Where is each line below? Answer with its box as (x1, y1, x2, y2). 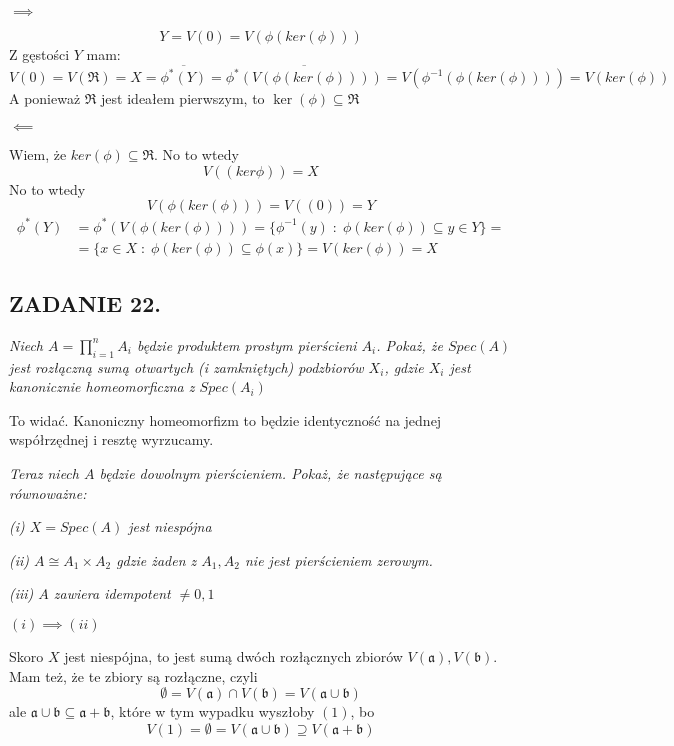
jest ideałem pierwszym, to (101, 88, 265, 109)
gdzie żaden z (116, 549, 197, 570)
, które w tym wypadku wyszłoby (110, 701, 315, 722)
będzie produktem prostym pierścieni (136, 334, 357, 355)
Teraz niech (9, 463, 79, 484)
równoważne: (9, 482, 87, 503)
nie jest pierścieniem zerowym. (244, 549, 433, 570)
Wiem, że (9, 143, 67, 164)
